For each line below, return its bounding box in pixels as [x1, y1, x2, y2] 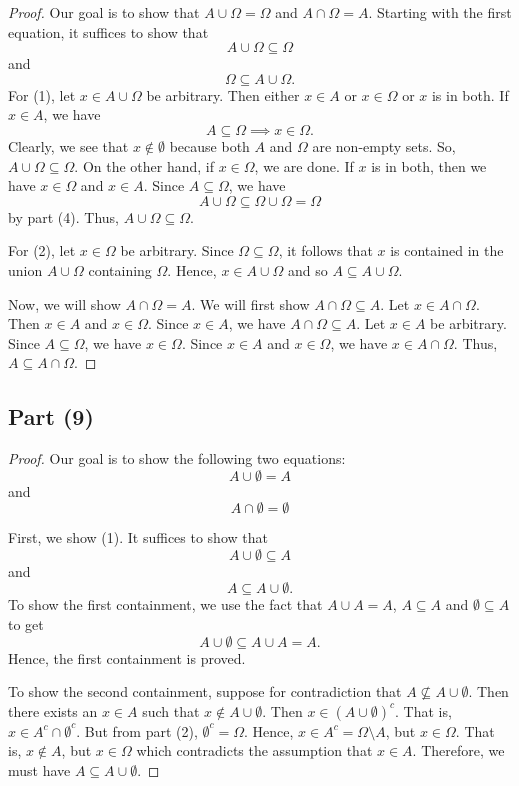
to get [8, 614, 44, 635]
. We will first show [191, 293, 310, 314]
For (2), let [8, 240, 76, 261]
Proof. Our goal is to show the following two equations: [8, 448, 346, 469]
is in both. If [431, 84, 509, 105]
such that [142, 700, 200, 721]
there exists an [8, 700, 98, 721]
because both [169, 135, 250, 156]
